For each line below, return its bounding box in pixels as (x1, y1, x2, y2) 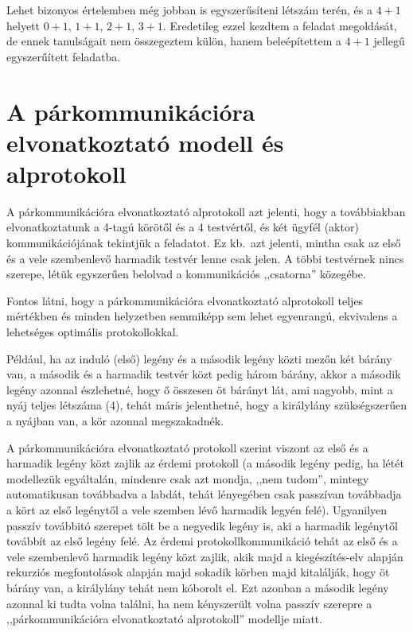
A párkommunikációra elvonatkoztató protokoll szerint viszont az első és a (6, 439, 368, 456)
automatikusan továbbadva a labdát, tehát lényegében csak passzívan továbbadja (6, 486, 402, 502)
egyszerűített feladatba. (6, 48, 121, 64)
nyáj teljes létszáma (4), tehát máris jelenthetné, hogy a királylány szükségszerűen (6, 397, 407, 413)
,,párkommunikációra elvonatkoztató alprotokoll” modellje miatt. (6, 611, 323, 627)
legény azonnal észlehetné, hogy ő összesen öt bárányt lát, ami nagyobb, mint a (6, 381, 393, 397)
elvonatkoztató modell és (6, 126, 284, 158)
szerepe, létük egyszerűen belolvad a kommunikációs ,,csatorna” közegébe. (6, 266, 366, 282)
